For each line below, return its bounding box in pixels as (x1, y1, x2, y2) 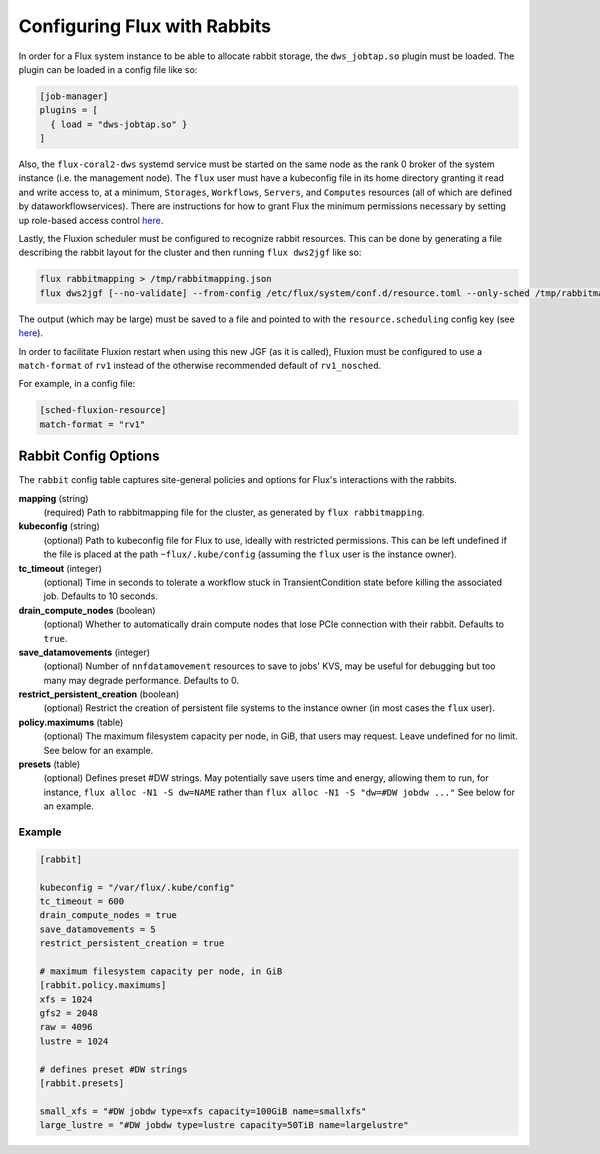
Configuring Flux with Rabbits (18, 15, 272, 37)
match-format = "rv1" (39, 418, 146, 430)
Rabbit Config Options (18, 448, 160, 465)
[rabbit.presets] (39, 1078, 125, 1089)
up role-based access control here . (18, 214, 164, 226)
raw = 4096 (39, 1021, 93, 1033)
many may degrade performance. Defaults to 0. (43, 674, 240, 686)
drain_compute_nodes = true (39, 910, 177, 921)
